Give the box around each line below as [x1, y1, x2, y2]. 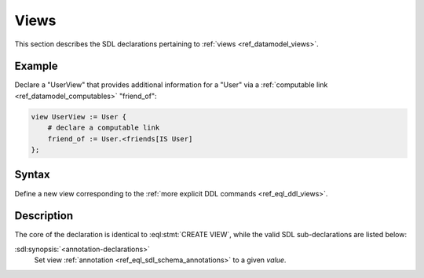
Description [14, 209, 74, 223]
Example [14, 60, 58, 73]
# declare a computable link [47, 123, 160, 133]
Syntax [14, 168, 50, 181]
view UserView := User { [31, 112, 127, 121]
